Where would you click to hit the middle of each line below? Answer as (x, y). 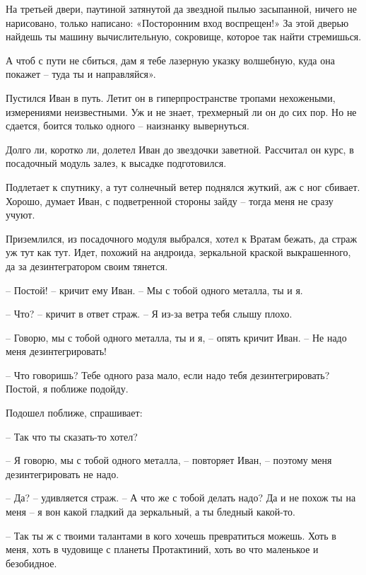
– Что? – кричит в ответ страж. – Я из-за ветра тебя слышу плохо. (149, 314)
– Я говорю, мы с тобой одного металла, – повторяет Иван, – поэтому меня (169, 460)
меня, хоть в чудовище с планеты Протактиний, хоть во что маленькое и (162, 549)
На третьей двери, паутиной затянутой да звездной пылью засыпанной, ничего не (181, 8)
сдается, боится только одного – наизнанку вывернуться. (128, 126)
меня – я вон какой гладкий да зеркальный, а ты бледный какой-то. (150, 512)
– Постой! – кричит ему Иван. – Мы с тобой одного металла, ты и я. (154, 290)
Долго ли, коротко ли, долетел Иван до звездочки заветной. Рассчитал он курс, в (180, 149)
